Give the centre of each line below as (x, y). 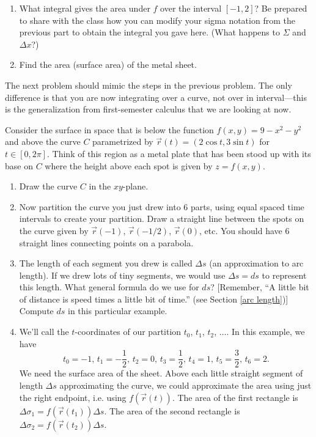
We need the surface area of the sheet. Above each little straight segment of (161, 373)
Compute (36, 311)
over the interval (191, 8)
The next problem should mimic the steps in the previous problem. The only (149, 85)
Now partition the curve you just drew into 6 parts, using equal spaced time (162, 206)
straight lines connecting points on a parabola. (106, 242)
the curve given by (54, 230)
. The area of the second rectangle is (172, 410)
